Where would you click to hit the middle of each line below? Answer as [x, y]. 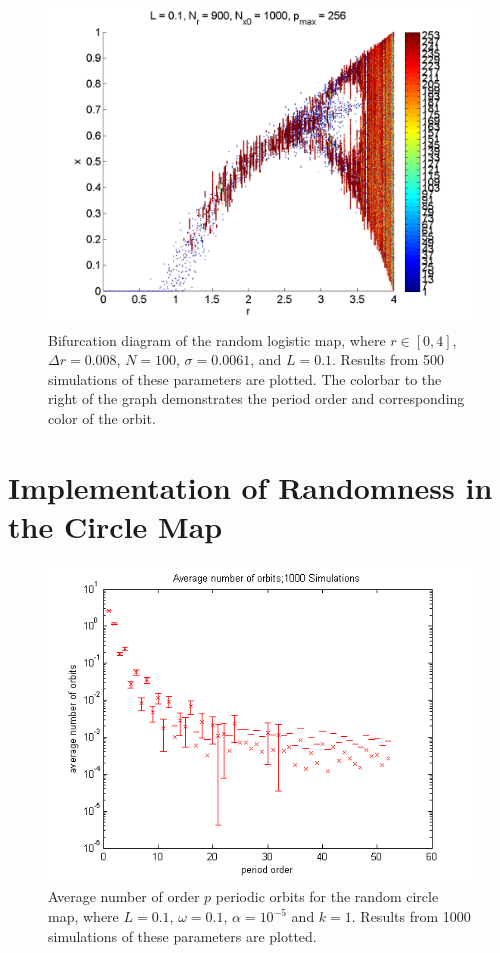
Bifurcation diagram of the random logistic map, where [217, 339]
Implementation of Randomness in [250, 486]
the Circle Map [115, 525]
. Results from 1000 [411, 916]
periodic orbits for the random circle [327, 896]
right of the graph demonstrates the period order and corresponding [256, 398]
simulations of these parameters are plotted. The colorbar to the [245, 378]
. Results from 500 [388, 359]
